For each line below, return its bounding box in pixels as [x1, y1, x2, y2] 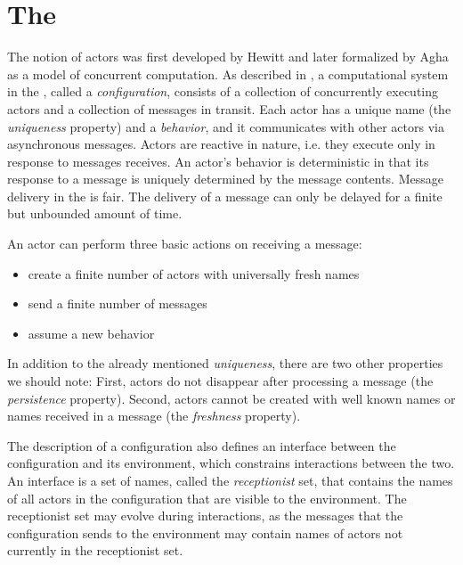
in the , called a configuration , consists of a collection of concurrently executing [7, 82, 439, 101]
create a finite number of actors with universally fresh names [28, 264, 360, 282]
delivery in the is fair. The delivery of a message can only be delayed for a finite [7, 186, 443, 205]
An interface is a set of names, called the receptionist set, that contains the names [7, 471, 453, 489]
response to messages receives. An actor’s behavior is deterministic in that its [7, 151, 429, 170]
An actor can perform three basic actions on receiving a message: [7, 234, 362, 253]
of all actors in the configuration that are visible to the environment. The [7, 488, 407, 507]
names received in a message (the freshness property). [7, 406, 301, 425]
